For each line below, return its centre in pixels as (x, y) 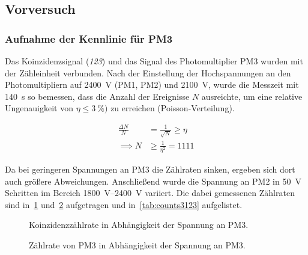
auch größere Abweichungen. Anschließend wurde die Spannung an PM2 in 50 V (153, 181)
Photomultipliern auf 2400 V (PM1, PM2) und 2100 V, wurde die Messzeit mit (152, 84)
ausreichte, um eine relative (252, 96)
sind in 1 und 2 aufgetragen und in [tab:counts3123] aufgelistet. (124, 204)
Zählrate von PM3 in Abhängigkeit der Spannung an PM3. (137, 244)
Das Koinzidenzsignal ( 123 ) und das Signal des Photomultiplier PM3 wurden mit (154, 61)
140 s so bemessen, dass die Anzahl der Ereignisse (97, 96)
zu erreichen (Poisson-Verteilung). (173, 108)
